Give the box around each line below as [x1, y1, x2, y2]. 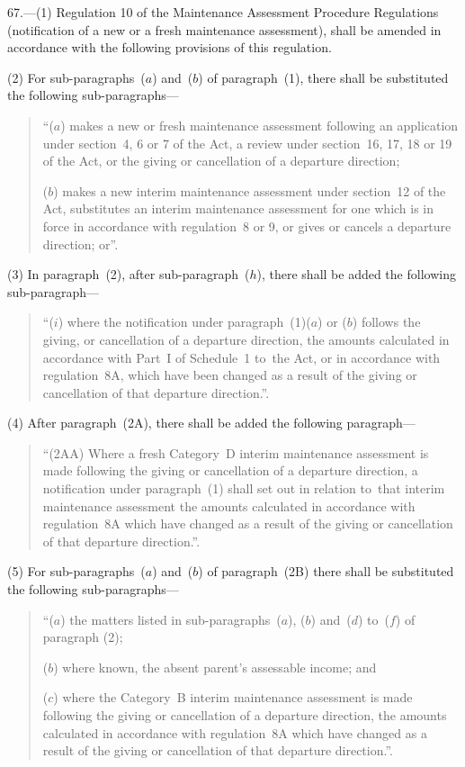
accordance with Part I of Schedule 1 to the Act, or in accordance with [42, 347, 441, 366]
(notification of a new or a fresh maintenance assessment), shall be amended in [7, 20, 442, 39]
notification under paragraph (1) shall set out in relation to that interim [42, 479, 445, 498]
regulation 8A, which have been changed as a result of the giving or [42, 365, 417, 384]
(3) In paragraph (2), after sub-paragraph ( [7, 265, 250, 284]
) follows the [352, 312, 421, 331]
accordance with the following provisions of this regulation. [7, 38, 332, 57]
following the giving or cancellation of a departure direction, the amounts [42, 706, 447, 724]
